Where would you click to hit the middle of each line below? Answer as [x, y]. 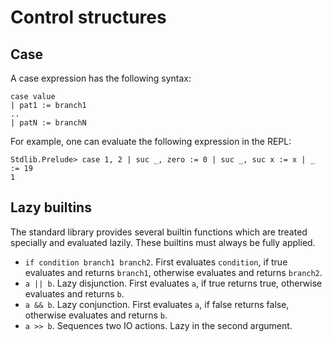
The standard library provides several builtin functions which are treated [159, 232]
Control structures [88, 17]
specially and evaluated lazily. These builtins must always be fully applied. [163, 242]
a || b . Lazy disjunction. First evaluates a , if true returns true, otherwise [173, 283]
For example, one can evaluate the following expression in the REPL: [151, 141]
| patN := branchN [48, 123]
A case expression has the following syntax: [101, 78]
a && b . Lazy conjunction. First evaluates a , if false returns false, [157, 304]
